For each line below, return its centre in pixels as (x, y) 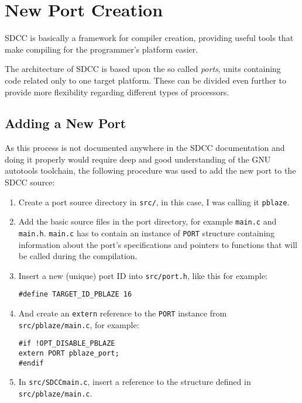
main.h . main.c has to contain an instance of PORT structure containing (147, 232)
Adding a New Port (66, 123)
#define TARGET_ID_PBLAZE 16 (75, 294)
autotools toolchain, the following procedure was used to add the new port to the (150, 170)
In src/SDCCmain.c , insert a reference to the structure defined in (135, 382)
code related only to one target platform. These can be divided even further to (145, 80)
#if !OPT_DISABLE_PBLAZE (67, 344)
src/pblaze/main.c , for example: (79, 324)
